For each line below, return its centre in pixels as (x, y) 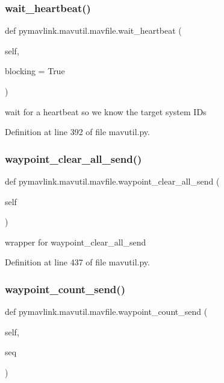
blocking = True (35, 71)
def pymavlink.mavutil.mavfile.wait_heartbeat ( (93, 30)
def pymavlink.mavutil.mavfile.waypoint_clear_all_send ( (112, 181)
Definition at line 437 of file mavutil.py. (77, 262)
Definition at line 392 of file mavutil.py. (77, 132)
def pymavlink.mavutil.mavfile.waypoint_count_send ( (106, 312)
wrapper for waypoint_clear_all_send (76, 242)
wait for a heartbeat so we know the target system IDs (106, 111)
